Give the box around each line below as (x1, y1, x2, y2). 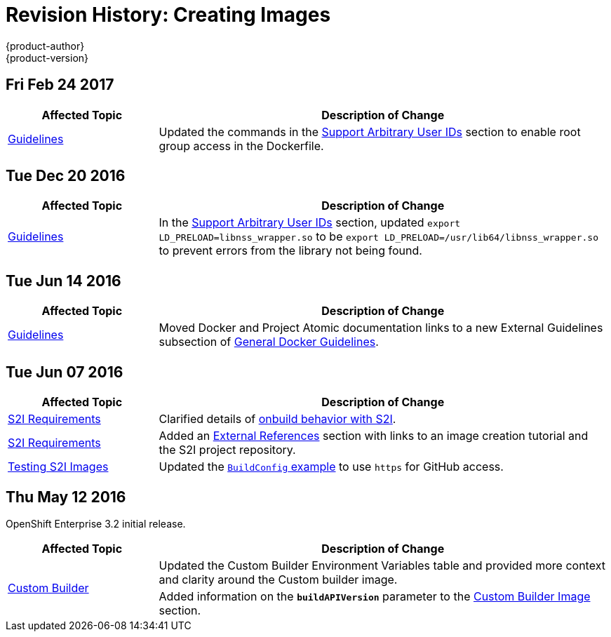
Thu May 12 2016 (6, 488, 126, 506)
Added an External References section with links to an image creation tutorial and (159, 429, 589, 443)
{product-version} (6, 51, 89, 64)
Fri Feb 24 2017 (6, 76, 114, 94)
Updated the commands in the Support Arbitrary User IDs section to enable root (159, 124, 581, 139)
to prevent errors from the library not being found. (159, 243, 422, 258)
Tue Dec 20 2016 (6, 167, 126, 185)
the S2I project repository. (159, 443, 296, 457)
